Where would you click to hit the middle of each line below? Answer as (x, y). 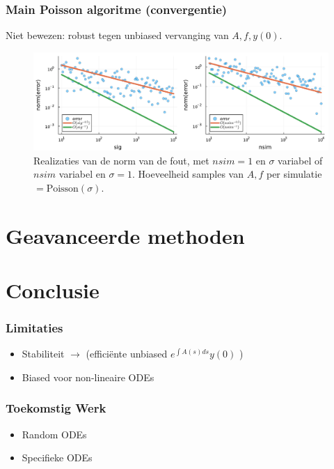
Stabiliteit (43, 354)
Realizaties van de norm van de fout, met (121, 160)
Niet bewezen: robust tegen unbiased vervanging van (117, 35)
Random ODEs (54, 434)
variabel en (82, 174)
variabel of (300, 160)
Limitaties (34, 328)
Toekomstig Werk (56, 408)
